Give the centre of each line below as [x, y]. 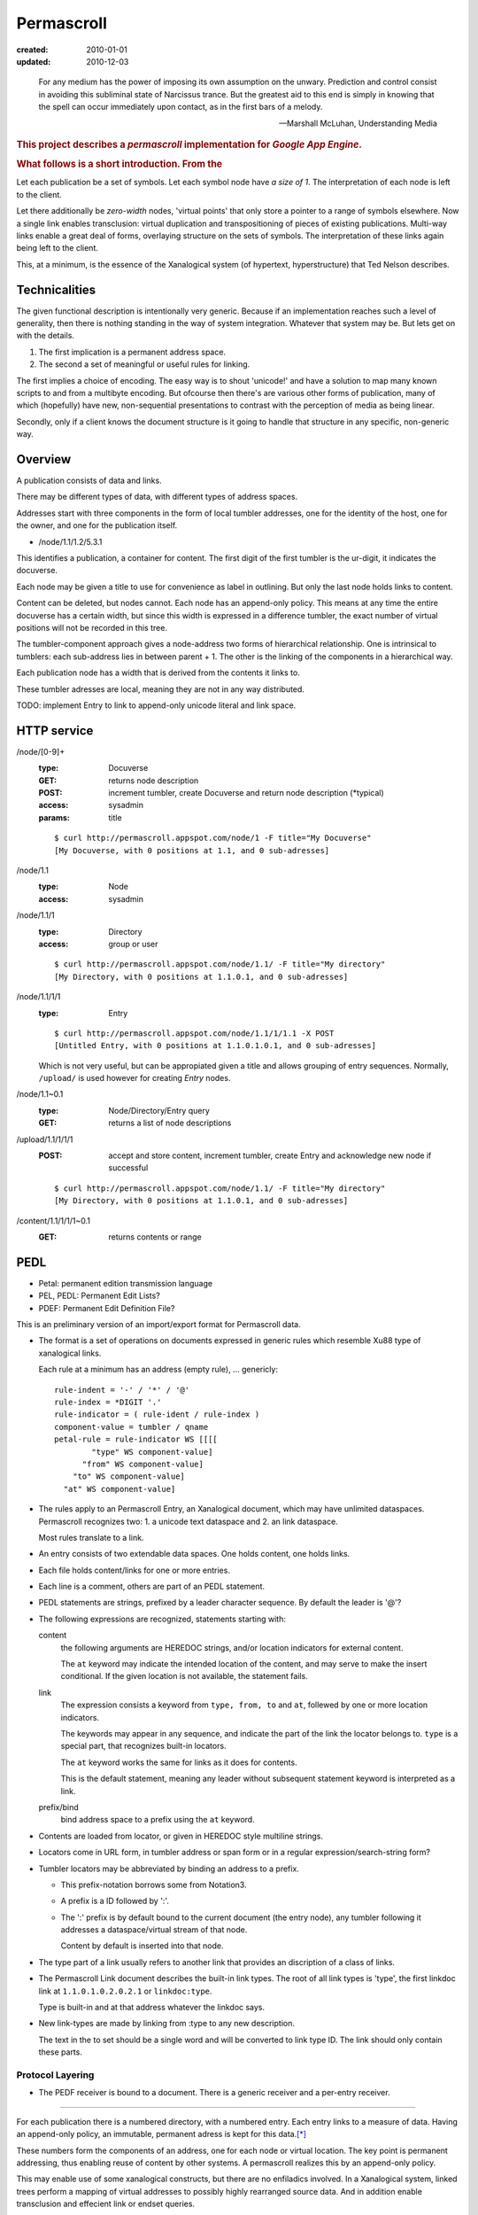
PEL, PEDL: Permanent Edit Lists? [100, 1296]
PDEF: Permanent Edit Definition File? [107, 1308]
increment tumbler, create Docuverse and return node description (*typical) [246, 793]
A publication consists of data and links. [89, 481]
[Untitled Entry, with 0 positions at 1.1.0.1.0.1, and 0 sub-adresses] [215, 1046]
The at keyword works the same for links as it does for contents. [179, 1762]
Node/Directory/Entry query [159, 1110]
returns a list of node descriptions [170, 1123]
